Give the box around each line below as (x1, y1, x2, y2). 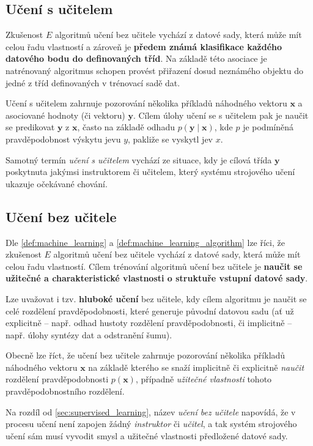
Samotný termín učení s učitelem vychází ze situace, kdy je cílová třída (6, 153, 272, 166)
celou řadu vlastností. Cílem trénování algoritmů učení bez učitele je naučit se (6, 259, 303, 272)
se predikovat (6, 121, 55, 133)
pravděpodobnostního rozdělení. (6, 385, 125, 398)
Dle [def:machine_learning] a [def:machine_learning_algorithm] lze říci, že (6, 236, 285, 248)
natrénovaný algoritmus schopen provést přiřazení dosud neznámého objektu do (6, 64, 304, 76)
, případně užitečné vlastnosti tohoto (135, 373, 272, 385)
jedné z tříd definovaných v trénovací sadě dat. (6, 76, 180, 89)
